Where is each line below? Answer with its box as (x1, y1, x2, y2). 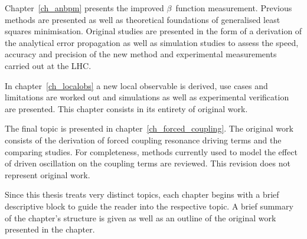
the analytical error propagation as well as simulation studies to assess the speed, (5, 36, 299, 48)
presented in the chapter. (5, 223, 95, 235)
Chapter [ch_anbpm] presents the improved (5, 2, 164, 14)
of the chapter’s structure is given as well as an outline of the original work (5, 211, 276, 224)
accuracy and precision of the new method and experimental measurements (5, 48, 277, 60)
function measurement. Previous (175, 2, 292, 14)
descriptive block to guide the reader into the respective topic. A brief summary (5, 199, 293, 212)
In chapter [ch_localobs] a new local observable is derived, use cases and (5, 79, 268, 91)
